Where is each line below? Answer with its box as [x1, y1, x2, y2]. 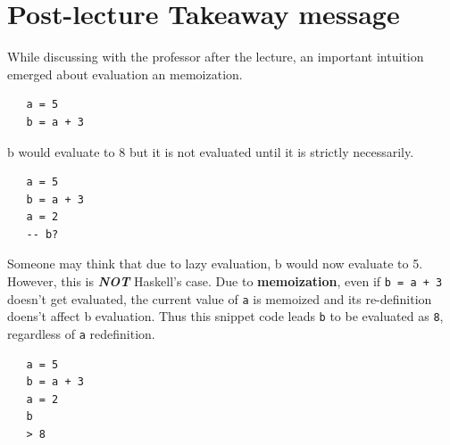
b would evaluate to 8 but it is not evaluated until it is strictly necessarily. [7, 142, 414, 161]
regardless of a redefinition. [7, 325, 155, 343]
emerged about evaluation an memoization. [7, 64, 243, 83]
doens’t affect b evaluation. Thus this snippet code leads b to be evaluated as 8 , [7, 307, 444, 326]
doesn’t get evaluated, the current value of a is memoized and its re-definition [7, 289, 432, 308]
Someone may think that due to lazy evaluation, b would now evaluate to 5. [7, 254, 423, 273]
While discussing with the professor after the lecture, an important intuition [7, 47, 424, 66]
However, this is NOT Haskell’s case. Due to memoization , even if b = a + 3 [7, 272, 443, 291]
